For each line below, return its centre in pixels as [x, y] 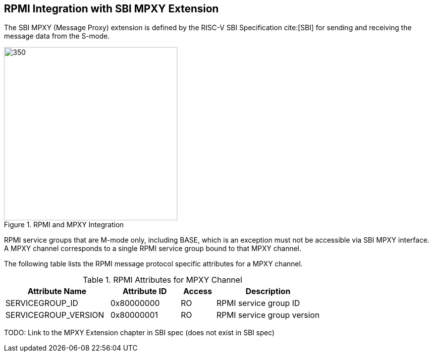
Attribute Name [57, 291]
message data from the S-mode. [57, 36]
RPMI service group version [268, 315]
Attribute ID [145, 291]
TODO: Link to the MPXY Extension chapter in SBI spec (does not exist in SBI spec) [139, 333]
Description [268, 291]
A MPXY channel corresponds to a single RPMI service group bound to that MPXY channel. [153, 249]
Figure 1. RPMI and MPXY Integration [64, 225]
